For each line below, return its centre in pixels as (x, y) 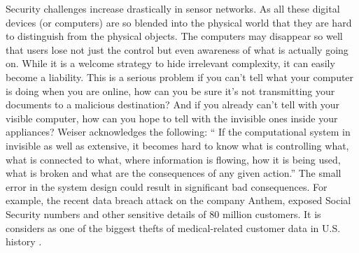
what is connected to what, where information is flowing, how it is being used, (173, 159)
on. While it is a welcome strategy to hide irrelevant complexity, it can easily (170, 63)
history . (24, 241)
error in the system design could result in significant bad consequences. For (167, 186)
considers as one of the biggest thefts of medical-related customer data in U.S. (173, 227)
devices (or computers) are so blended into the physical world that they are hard (179, 22)
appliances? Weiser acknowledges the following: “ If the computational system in (178, 132)
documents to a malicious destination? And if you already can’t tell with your (173, 104)
